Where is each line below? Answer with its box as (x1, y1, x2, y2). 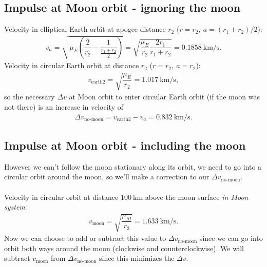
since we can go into (199, 233, 263, 243)
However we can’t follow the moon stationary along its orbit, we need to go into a (4, 161, 262, 172)
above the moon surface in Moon (145, 191, 249, 202)
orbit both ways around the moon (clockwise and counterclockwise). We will (4, 242, 244, 253)
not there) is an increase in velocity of (4, 101, 123, 112)
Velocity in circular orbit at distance (4, 191, 119, 202)
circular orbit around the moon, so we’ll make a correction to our (4, 171, 209, 182)
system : (4, 201, 27, 212)
